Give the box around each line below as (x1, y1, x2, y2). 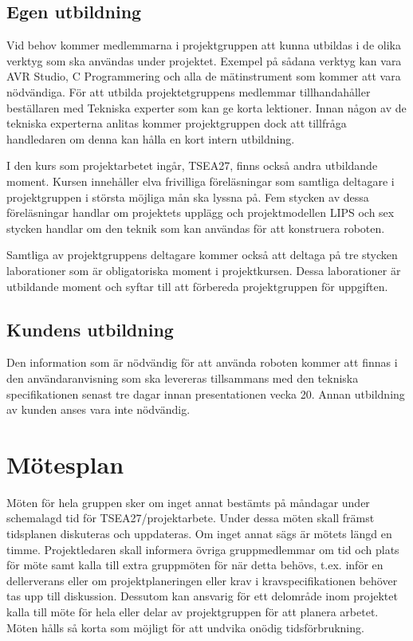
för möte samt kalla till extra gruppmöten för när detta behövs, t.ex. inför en (6, 556, 383, 573)
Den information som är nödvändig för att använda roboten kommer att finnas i (6, 354, 398, 371)
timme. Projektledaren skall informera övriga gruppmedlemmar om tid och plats (6, 541, 399, 557)
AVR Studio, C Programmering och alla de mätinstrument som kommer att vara (6, 68, 401, 85)
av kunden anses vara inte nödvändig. (6, 401, 191, 418)
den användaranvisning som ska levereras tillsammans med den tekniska (6, 369, 359, 386)
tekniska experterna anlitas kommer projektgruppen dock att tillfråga (6, 115, 347, 132)
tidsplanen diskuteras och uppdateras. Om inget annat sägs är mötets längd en (6, 525, 392, 541)
